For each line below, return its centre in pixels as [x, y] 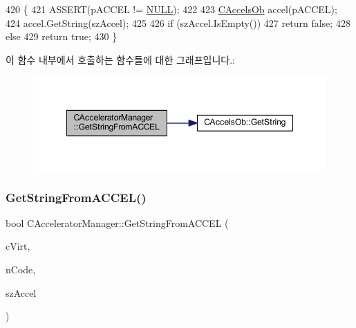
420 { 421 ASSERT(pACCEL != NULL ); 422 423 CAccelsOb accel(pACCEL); [171, 9]
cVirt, [18, 246]
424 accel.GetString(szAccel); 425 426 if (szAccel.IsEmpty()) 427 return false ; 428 [178, 22]
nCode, [21, 270]
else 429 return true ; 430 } [62, 36]
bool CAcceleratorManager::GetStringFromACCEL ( [117, 222]
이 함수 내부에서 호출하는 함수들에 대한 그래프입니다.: [120, 59]
